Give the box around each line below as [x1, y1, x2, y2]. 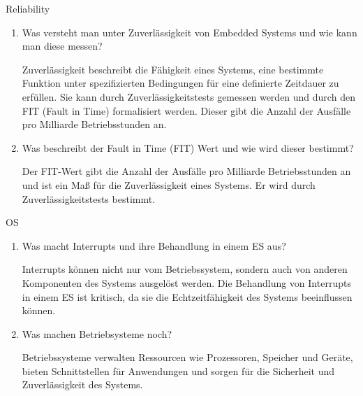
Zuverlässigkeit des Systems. [22, 377, 143, 392]
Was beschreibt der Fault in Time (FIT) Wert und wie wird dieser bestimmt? [22, 140, 354, 155]
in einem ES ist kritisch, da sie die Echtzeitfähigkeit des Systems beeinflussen [22, 289, 353, 304]
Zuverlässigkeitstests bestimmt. [22, 191, 156, 206]
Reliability [6, 1, 50, 15]
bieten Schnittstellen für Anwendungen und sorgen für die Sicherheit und [22, 363, 335, 378]
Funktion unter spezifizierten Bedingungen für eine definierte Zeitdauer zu [22, 76, 339, 90]
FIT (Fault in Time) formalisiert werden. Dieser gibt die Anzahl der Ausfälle [22, 103, 351, 118]
